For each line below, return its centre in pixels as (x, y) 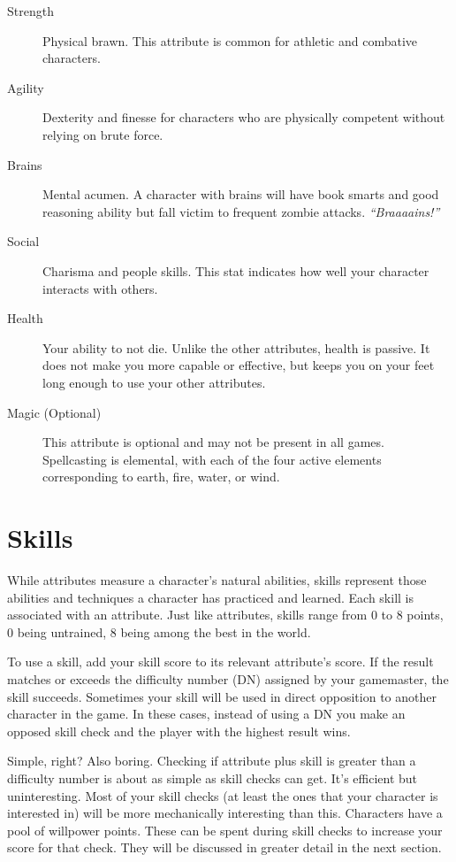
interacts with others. (100, 288)
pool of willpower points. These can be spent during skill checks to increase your (225, 830)
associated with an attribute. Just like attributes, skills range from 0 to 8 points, (225, 615)
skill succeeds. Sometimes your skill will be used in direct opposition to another (222, 696)
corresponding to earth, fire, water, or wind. (161, 477)
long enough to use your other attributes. (154, 382)
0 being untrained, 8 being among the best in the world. (159, 631)
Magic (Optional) (54, 412)
